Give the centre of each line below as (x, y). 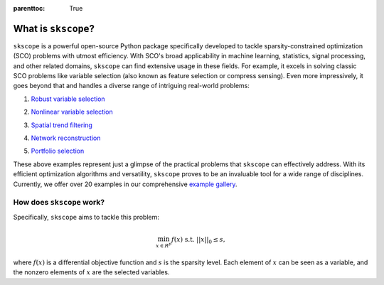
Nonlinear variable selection (72, 112)
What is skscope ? (54, 28)
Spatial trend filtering (62, 125)
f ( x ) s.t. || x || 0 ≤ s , (198, 240)
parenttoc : (29, 8)
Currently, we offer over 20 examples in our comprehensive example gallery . (125, 184)
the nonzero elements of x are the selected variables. (91, 272)
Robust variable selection (68, 99)
